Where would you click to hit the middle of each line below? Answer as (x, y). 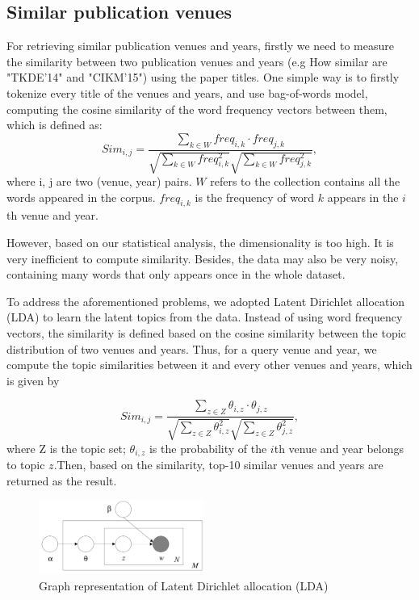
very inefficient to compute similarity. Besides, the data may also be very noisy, (203, 258)
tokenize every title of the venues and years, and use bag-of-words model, (187, 92)
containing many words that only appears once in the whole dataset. (176, 274)
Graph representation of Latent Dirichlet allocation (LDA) (184, 585)
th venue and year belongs (339, 448)
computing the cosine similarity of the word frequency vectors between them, (197, 109)
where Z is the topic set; (66, 448)
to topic (26, 464)
